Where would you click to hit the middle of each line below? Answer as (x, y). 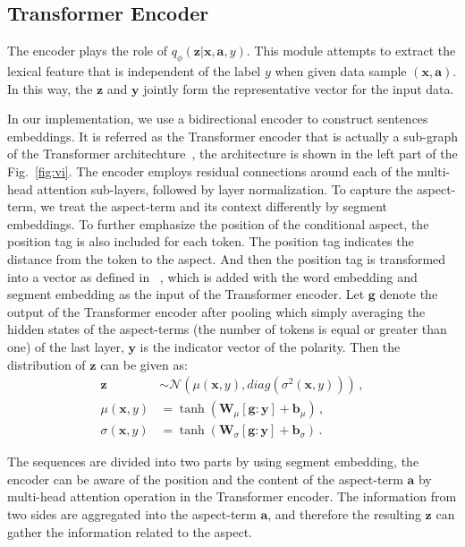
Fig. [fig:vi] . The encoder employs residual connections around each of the (210, 171)
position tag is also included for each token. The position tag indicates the (211, 241)
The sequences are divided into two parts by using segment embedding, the (213, 462)
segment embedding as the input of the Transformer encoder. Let (186, 294)
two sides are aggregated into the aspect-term (132, 513)
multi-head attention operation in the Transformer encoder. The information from (232, 496)
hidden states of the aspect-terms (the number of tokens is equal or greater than (227, 329)
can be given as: (144, 364)
